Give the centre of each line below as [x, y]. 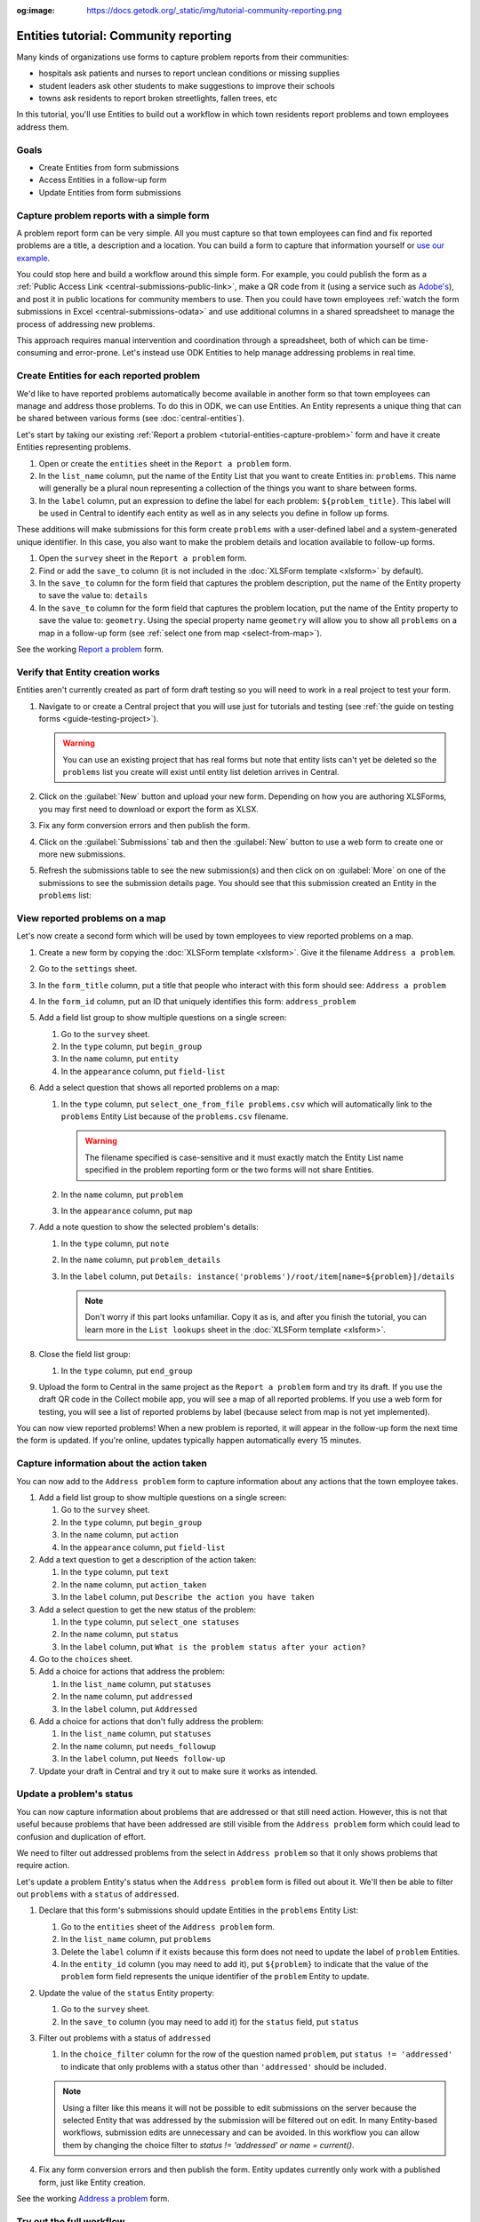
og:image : [36, 10]
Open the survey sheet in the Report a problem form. [143, 558]
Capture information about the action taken [112, 1464]
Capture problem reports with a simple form [113, 215]
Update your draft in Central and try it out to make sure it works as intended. [178, 1771]
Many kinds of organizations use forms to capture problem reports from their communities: [183, 57]
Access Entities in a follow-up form [103, 180]
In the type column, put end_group [127, 1371]
